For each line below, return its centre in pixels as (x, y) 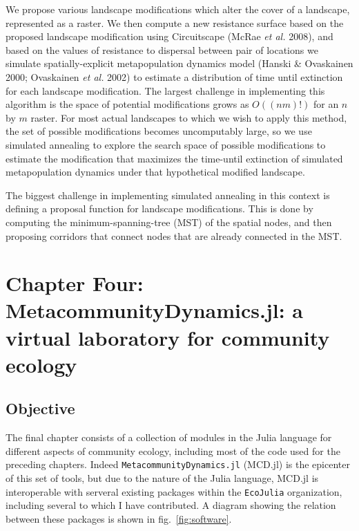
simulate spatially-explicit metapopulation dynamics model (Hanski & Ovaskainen (179, 63)
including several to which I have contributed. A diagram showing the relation (171, 505)
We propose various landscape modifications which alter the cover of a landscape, (178, 9)
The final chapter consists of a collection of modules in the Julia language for (169, 437)
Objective (40, 408)
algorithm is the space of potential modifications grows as (127, 104)
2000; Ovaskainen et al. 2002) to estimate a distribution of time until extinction (174, 76)
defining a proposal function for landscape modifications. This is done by (159, 208)
